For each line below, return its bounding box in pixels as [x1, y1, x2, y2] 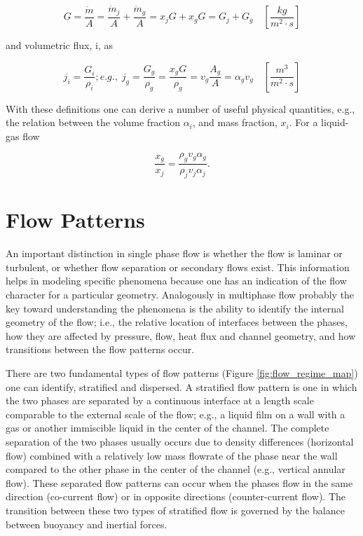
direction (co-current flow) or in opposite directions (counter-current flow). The [6, 489, 346, 504]
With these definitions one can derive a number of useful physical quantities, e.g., [6, 101, 355, 116]
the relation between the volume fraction [6, 115, 180, 130]
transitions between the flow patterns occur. [6, 342, 195, 357]
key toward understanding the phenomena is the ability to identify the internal [6, 301, 344, 315]
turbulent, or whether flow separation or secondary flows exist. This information [6, 259, 350, 274]
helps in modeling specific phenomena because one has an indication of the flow [6, 273, 347, 288]
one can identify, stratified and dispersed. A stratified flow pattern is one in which [6, 379, 357, 394]
